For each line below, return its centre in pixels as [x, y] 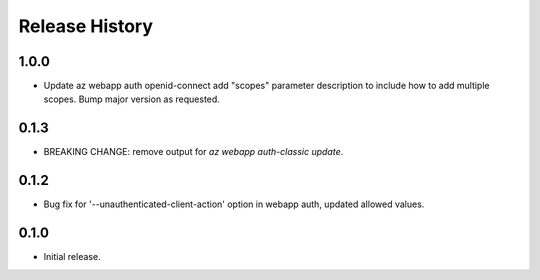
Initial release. [72, 257]
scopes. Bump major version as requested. [131, 99]
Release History [86, 26]
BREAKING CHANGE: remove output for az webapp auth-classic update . [193, 152]
